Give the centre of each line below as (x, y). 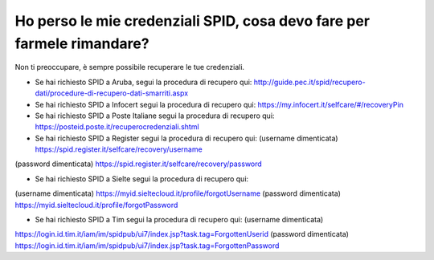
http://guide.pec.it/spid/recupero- (309, 82)
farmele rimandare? (82, 43)
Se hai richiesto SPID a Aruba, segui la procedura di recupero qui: (143, 82)
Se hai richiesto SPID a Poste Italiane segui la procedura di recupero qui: (155, 116)
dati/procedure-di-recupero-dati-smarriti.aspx (112, 93)
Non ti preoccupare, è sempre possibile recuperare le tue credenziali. (130, 67)
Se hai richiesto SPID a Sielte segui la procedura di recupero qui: (142, 179)
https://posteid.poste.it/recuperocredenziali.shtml (117, 127)
